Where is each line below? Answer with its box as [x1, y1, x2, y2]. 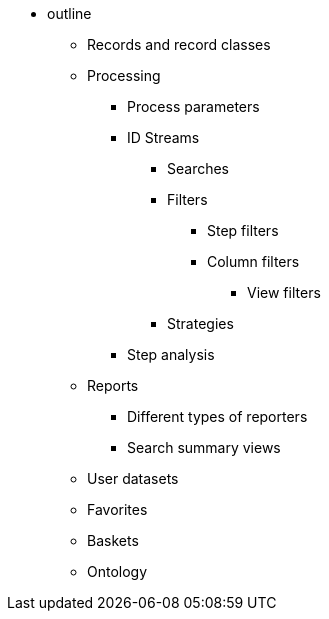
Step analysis [127, 346, 215, 363]
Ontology [87, 563, 148, 580]
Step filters [207, 222, 279, 239]
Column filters [207, 253, 300, 270]
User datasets [87, 470, 179, 487]
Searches [167, 160, 230, 177]
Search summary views [127, 439, 281, 456]
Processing [87, 67, 161, 84]
